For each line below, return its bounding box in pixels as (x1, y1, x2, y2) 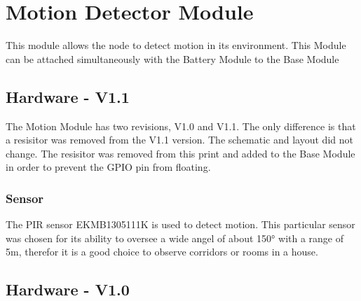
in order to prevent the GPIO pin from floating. (6, 160, 211, 174)
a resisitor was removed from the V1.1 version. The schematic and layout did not (6, 132, 353, 147)
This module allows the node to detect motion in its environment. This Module (6, 38, 346, 52)
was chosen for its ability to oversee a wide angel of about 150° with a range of (6, 230, 344, 245)
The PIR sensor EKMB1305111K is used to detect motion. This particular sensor (6, 217, 355, 232)
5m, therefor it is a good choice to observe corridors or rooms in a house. (6, 244, 318, 259)
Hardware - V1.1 (6, 85, 130, 107)
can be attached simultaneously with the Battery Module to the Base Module (6, 51, 339, 66)
